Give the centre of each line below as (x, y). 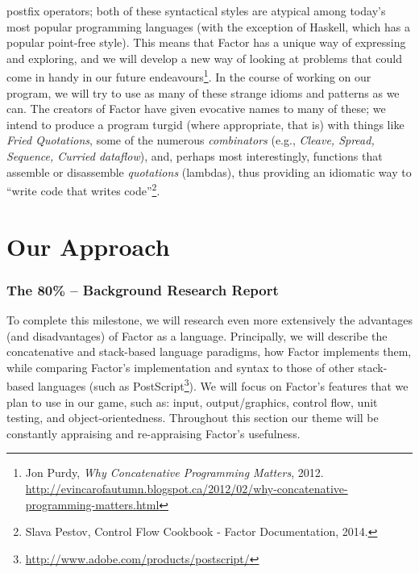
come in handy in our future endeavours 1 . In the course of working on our (189, 76)
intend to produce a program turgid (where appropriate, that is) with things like (205, 124)
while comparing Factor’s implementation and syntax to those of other (180, 367)
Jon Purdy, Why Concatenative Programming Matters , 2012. (174, 473)
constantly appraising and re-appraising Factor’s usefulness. (153, 433)
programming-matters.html (92, 504)
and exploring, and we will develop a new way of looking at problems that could (204, 58)
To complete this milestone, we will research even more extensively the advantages (210, 320)
